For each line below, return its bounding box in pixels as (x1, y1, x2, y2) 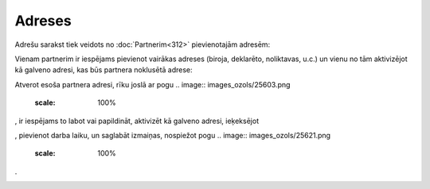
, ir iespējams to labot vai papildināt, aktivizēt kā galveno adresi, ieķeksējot (14, 116, 259, 125)
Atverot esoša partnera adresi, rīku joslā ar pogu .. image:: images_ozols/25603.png (14, 79, 291, 89)
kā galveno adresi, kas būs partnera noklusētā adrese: (14, 65, 193, 75)
